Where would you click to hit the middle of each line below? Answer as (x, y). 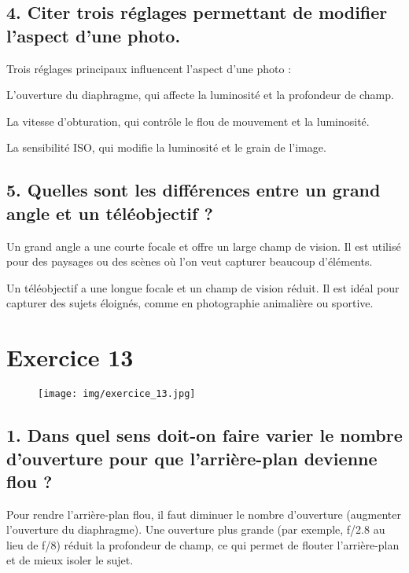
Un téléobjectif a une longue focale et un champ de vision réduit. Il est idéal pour (203, 287)
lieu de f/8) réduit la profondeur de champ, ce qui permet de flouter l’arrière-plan (203, 544)
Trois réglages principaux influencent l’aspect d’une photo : (149, 68)
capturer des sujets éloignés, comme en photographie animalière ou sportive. (190, 303)
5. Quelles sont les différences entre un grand (193, 190)
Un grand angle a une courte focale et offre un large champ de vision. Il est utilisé (204, 246)
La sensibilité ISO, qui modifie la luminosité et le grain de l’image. (166, 147)
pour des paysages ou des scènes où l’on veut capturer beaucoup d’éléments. (190, 261)
